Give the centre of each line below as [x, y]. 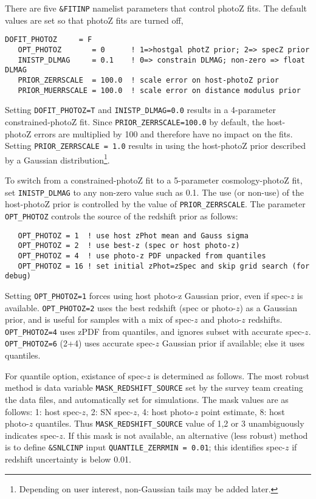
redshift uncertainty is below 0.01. [68, 459]
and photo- [221, 319]
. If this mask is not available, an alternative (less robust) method [185, 435]
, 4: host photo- [166, 411]
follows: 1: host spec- [43, 411]
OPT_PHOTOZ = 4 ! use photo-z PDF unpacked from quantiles [142, 256]
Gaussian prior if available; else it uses [233, 343]
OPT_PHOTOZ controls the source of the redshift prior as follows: [122, 215]
